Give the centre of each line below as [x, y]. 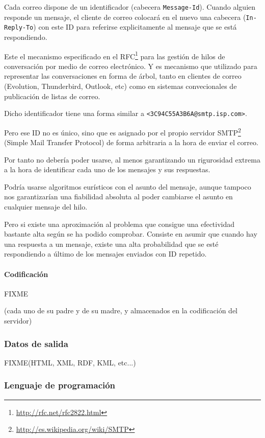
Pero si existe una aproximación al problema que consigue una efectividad [120, 224]
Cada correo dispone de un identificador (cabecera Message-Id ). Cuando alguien [130, 7]
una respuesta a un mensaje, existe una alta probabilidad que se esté [111, 244]
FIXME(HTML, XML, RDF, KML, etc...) [70, 362]
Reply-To [19, 28]
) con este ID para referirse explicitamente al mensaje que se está [135, 27]
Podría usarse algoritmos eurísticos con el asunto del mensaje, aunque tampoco [128, 186]
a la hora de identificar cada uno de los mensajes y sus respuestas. [107, 169]
